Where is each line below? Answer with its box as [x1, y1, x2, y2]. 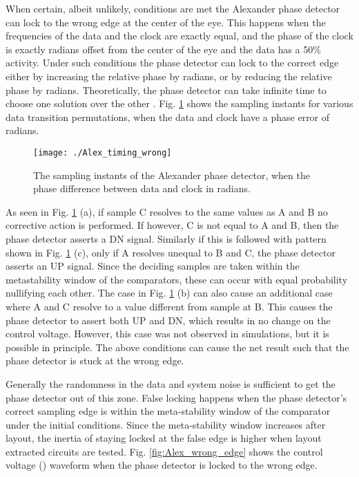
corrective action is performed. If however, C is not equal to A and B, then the [6, 218, 339, 232]
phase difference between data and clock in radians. [33, 181, 251, 196]
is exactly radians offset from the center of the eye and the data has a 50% [6, 41, 321, 56]
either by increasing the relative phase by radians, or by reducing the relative [6, 68, 332, 83]
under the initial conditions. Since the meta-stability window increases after [6, 417, 326, 431]
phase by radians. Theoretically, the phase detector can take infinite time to [6, 82, 327, 97]
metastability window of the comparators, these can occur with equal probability [6, 272, 348, 286]
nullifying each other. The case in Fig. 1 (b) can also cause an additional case [6, 286, 333, 300]
